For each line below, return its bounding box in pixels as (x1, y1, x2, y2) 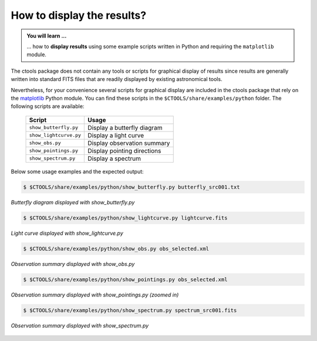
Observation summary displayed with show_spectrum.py (11, 322, 149, 329)
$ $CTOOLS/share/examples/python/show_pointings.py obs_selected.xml (23, 276, 228, 283)
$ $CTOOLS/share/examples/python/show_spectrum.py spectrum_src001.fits (23, 307, 237, 313)
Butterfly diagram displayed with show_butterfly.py (11, 198, 135, 205)
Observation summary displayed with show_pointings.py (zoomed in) (11, 291, 179, 298)
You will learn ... (26, 32, 67, 39)
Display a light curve (87, 131, 144, 139)
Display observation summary (87, 139, 170, 147)
